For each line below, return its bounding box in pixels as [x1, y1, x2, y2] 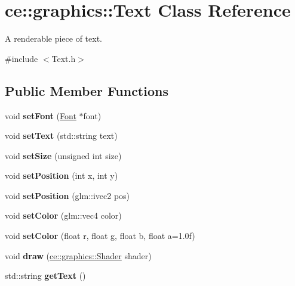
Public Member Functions [5, 81, 168, 100]
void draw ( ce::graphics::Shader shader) [5, 249, 152, 262]
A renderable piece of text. [5, 32, 103, 45]
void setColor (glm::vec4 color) [5, 209, 122, 222]
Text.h [51, 52, 76, 64]
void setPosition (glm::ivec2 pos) [5, 189, 130, 201]
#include [5, 52, 38, 64]
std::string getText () [5, 269, 86, 282]
